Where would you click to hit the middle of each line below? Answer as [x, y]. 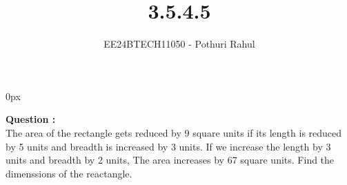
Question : [31, 119]
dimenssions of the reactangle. [69, 173]
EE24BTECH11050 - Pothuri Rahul [179, 44]
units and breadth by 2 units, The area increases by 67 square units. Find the [170, 160]
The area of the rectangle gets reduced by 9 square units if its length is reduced [174, 132]
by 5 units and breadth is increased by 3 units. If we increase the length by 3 [168, 146]
